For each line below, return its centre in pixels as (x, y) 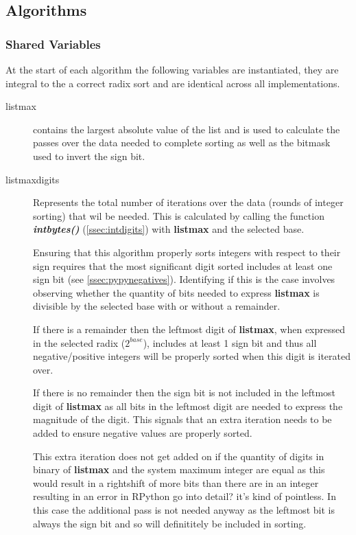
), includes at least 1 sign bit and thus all (230, 342)
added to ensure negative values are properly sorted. (143, 433)
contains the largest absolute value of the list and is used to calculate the (187, 129)
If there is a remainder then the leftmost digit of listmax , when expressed (189, 329)
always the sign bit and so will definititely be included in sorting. (170, 523)
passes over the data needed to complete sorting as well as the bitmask (182, 143)
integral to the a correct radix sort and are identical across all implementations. (173, 83)
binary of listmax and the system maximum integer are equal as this (179, 469)
